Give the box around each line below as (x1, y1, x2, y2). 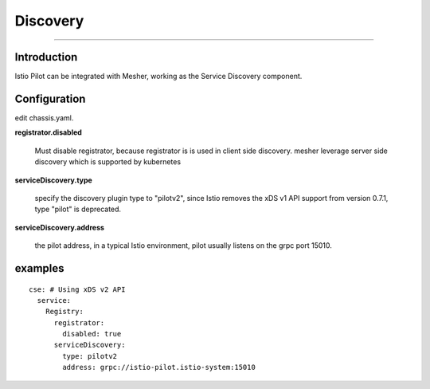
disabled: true (62, 329, 122, 339)
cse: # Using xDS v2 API (29, 285, 126, 294)
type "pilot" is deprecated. (34, 204, 122, 214)
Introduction (14, 50, 78, 64)
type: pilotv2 (62, 352, 118, 360)
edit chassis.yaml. (14, 112, 74, 123)
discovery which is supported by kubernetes (34, 157, 182, 167)
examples (14, 261, 64, 275)
